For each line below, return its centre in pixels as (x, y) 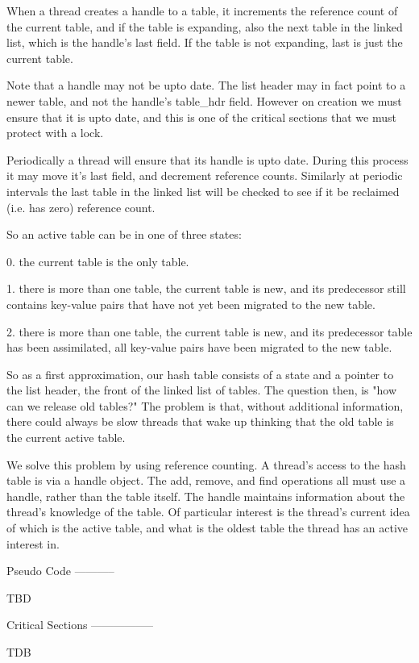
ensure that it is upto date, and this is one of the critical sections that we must (201, 117)
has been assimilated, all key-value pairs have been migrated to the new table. (199, 347)
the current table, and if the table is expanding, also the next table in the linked (205, 26)
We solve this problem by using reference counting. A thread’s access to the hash (206, 464)
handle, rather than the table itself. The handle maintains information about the (206, 496)
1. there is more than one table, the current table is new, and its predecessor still (206, 288)
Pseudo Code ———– (60, 571)
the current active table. (66, 438)
